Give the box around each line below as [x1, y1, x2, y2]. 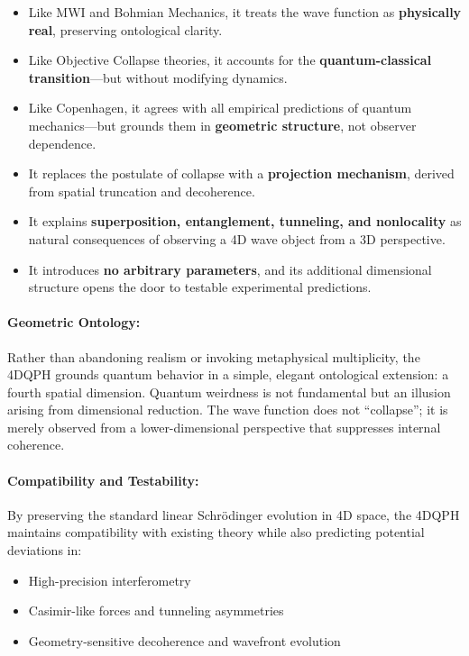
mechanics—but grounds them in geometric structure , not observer [28, 115, 417, 134]
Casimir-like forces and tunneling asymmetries [28, 601, 284, 620]
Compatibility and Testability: [7, 470, 199, 489]
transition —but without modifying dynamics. [28, 68, 288, 87]
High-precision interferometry [28, 570, 191, 589]
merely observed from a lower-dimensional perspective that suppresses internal [7, 417, 441, 436]
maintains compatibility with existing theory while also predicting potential [7, 523, 425, 542]
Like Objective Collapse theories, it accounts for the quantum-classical [28, 50, 432, 69]
